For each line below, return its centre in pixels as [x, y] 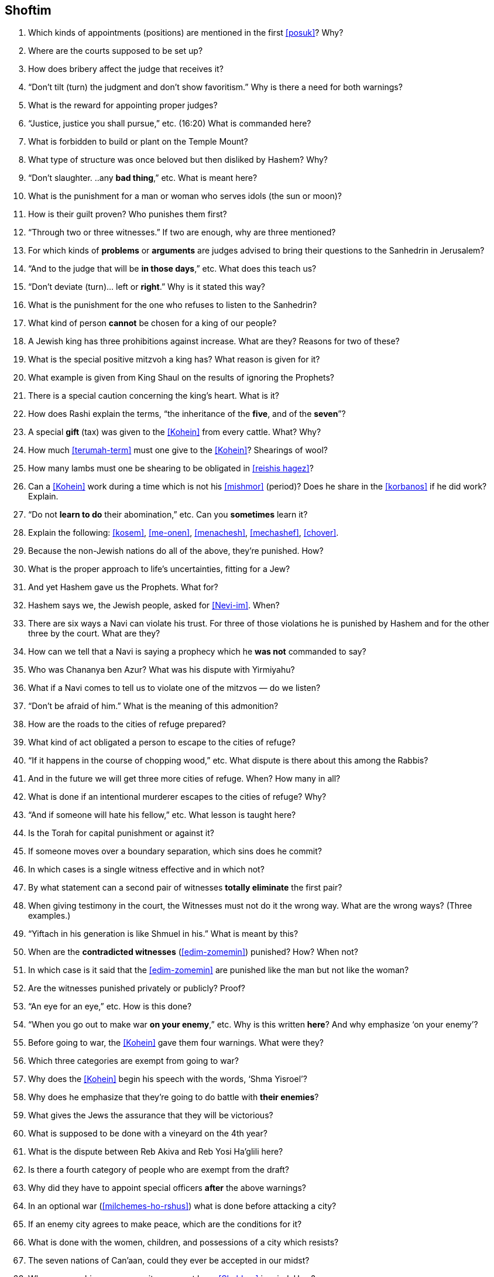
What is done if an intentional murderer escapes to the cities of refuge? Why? [177, 797]
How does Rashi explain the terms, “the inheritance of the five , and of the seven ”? [187, 414]
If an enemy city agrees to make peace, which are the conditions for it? [165, 1224]
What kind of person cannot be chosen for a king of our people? [152, 323]
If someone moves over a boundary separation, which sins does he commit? [175, 851]
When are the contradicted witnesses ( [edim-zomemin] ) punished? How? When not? [193, 952]
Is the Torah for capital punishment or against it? [121, 833]
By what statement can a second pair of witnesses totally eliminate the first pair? [185, 888]
